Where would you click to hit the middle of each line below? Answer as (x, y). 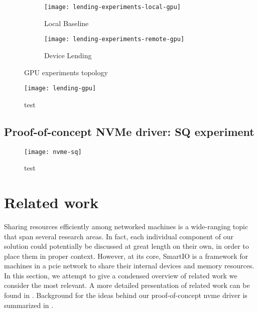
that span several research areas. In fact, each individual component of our (119, 236)
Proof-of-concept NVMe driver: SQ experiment (129, 131)
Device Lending (68, 55)
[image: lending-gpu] (60, 89)
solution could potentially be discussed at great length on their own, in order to (126, 246)
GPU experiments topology (66, 72)
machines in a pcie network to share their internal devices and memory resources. (129, 266)
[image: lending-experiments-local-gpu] (113, 7)
